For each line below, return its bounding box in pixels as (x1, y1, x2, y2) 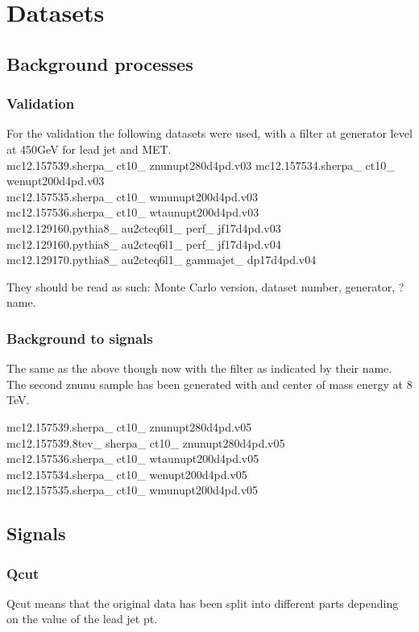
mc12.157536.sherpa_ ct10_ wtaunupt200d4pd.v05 (6, 450, 259, 467)
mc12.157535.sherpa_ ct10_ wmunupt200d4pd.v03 (6, 188, 259, 204)
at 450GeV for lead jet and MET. (6, 140, 172, 157)
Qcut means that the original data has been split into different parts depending (6, 594, 399, 611)
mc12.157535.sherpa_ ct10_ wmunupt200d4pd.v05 (6, 481, 259, 498)
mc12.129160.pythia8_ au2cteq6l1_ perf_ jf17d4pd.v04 (6, 235, 281, 252)
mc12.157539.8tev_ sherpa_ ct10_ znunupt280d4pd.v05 (6, 434, 285, 451)
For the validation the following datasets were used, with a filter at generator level (6, 125, 413, 142)
